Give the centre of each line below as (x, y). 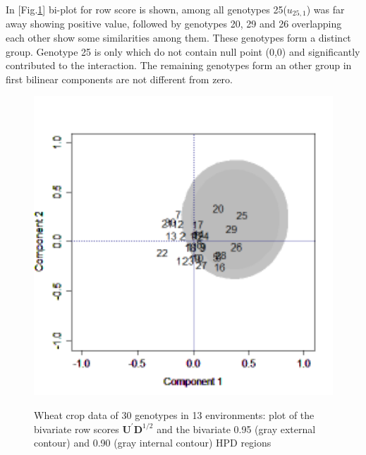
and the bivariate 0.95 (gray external (236, 429)
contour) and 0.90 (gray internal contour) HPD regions (153, 443)
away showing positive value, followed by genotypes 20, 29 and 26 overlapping (174, 24)
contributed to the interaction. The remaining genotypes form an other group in (179, 65)
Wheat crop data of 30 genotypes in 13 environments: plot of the (174, 415)
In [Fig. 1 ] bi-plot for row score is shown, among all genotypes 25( (146, 9)
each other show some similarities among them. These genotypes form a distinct (178, 38)
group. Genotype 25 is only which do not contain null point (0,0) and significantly (183, 51)
